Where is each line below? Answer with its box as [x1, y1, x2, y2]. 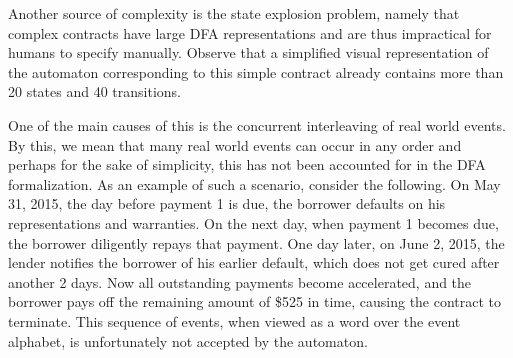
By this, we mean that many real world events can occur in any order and [8, 134, 462, 155]
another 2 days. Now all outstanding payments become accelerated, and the [8, 271, 472, 292]
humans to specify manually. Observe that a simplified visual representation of [8, 42, 489, 63]
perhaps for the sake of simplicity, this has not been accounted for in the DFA [8, 154, 486, 175]
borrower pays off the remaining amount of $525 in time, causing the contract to [8, 291, 502, 312]
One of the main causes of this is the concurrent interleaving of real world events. [8, 114, 506, 135]
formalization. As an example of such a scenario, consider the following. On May [8, 173, 501, 194]
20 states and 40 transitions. [8, 81, 182, 102]
